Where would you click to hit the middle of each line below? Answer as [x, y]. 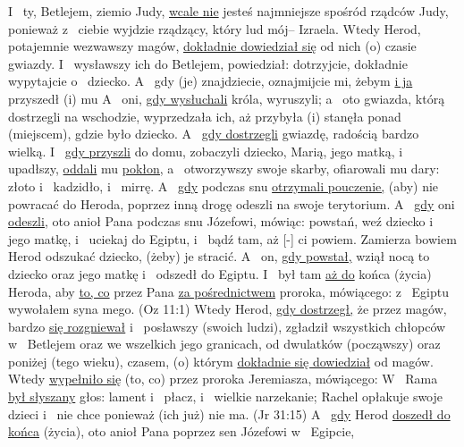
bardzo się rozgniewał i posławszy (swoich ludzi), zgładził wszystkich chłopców [227, 326]
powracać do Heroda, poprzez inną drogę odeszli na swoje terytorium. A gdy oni [232, 203]
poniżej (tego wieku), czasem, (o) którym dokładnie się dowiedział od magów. [221, 361]
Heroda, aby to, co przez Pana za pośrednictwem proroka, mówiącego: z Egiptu [229, 291]
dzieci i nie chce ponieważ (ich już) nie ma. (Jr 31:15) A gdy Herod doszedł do [229, 413]
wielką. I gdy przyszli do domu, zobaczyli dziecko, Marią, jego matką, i [206, 151]
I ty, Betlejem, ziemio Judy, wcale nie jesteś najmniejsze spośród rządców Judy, [228, 11]
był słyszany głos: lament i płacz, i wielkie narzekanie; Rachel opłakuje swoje [226, 396]
